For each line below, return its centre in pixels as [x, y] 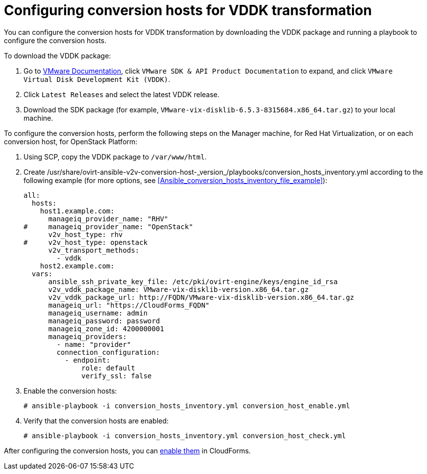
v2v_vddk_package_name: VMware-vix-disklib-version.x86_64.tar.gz [178, 289]
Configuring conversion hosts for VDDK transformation [188, 10]
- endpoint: [88, 360]
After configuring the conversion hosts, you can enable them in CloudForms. [127, 450]
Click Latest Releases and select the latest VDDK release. [122, 94]
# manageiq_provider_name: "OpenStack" [108, 226]
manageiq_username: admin [98, 313]
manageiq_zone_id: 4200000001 [106, 329]
